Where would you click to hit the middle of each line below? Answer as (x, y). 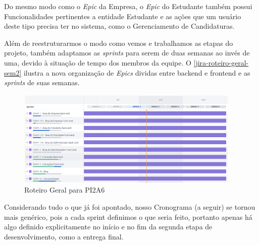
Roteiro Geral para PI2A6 (65, 190)
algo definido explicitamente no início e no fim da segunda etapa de (108, 227)
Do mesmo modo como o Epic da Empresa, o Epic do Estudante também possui (128, 6)
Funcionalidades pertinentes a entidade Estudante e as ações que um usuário (123, 16)
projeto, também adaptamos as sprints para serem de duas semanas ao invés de (127, 53)
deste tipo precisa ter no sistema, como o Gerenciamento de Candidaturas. (119, 26)
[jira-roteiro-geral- (221, 62)
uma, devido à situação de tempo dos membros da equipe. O (98, 62)
